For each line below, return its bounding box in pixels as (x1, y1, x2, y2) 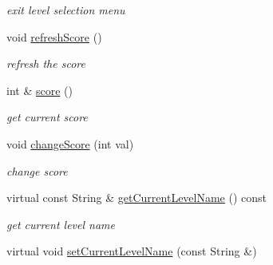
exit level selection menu (6, 2, 125, 18)
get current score (6, 109, 88, 125)
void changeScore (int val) (6, 135, 134, 152)
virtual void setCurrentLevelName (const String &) (6, 243, 257, 259)
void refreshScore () (6, 28, 102, 45)
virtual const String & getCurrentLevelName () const (6, 189, 267, 206)
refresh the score (6, 55, 85, 72)
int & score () (6, 81, 73, 98)
